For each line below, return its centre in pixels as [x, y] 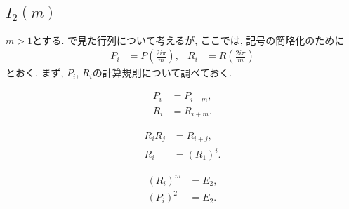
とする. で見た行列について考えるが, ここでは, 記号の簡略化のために [188, 40]
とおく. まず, [35, 73]
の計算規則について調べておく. [162, 73]
